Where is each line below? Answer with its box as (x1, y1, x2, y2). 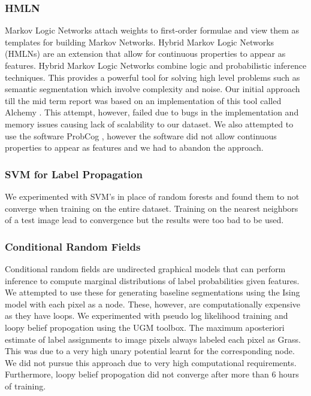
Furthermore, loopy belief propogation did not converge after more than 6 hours (5, 368, 299, 380)
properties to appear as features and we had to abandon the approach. (5, 141, 264, 154)
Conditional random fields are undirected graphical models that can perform (5, 262, 286, 275)
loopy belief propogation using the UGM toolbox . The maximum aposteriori (5, 321, 285, 333)
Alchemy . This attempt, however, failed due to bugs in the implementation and (5, 106, 299, 118)
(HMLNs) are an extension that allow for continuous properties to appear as (5, 47, 286, 60)
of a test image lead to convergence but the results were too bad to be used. (5, 214, 284, 226)
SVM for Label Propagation (5, 166, 143, 181)
